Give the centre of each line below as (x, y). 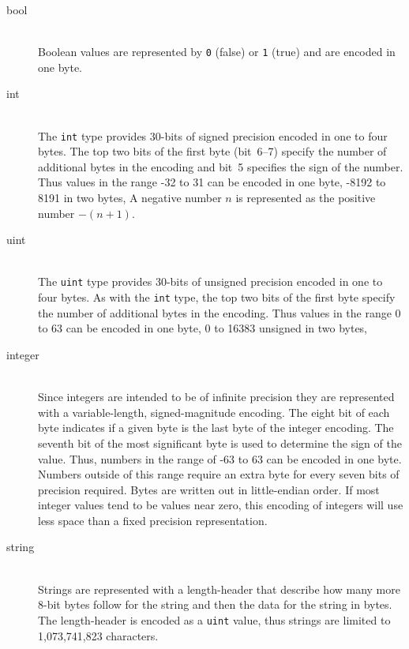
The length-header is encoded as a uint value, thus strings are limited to (214, 619)
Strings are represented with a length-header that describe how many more (219, 589)
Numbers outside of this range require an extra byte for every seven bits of (219, 474)
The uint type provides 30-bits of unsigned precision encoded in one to (210, 281)
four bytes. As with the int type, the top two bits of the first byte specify (217, 297)
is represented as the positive (306, 198)
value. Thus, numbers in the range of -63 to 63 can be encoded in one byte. (220, 458)
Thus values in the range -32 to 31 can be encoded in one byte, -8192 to (212, 182)
